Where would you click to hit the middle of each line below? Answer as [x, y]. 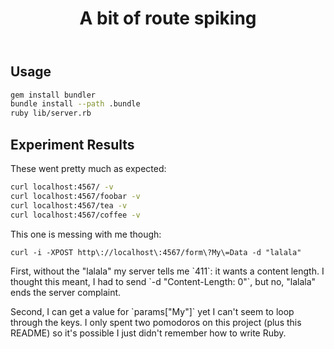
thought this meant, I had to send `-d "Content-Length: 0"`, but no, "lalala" [163, 281]
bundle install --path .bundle [75, 104]
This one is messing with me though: [86, 234]
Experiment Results [72, 144]
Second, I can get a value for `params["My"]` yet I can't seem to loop [152, 311]
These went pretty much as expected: [88, 169]
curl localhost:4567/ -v [62, 187]
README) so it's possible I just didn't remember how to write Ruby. [148, 333]
